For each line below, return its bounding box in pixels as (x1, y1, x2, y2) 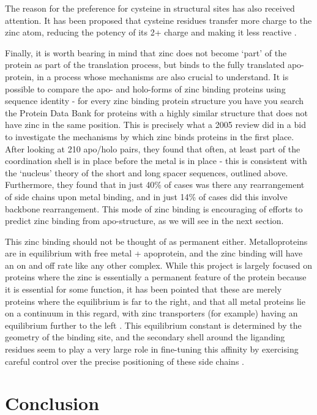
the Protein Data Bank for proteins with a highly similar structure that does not (5, 106, 308, 119)
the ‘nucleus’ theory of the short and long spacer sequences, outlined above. (5, 166, 288, 179)
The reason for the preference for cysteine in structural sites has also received (5, 2, 295, 14)
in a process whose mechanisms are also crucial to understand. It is (37, 70, 289, 83)
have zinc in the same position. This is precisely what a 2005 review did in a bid (5, 118, 306, 131)
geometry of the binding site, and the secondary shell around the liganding (5, 331, 285, 343)
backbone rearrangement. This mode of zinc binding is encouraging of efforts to (5, 202, 303, 215)
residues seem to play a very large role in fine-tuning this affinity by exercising (5, 343, 299, 356)
